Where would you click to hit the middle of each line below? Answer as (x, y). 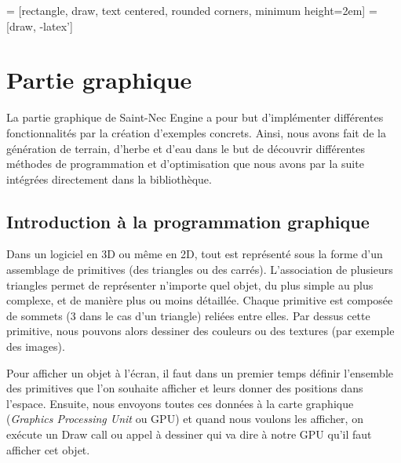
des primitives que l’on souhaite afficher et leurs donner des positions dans (185, 388)
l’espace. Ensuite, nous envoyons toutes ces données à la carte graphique (180, 403)
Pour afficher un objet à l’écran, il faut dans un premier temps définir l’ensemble (200, 372)
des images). (36, 346)
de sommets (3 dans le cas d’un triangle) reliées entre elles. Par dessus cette (188, 315)
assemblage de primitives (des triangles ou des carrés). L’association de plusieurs (200, 270)
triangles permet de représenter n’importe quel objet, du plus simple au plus (190, 284)
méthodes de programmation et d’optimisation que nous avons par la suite (185, 164)
